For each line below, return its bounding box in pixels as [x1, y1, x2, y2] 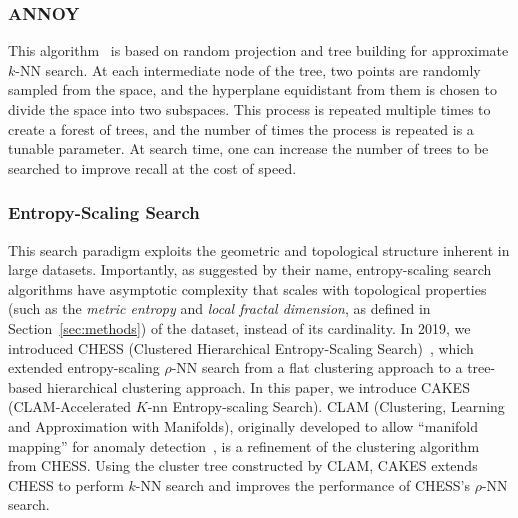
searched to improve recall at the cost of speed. [8, 157, 297, 178]
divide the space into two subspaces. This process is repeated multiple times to [8, 99, 491, 119]
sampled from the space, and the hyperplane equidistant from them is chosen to [8, 79, 497, 100]
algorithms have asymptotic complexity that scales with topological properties [8, 278, 487, 299]
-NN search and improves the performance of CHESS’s [135, 474, 471, 495]
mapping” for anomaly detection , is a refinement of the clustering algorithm [8, 435, 480, 456]
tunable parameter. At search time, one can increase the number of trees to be [8, 138, 489, 159]
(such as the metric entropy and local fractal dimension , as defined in [8, 298, 431, 319]
